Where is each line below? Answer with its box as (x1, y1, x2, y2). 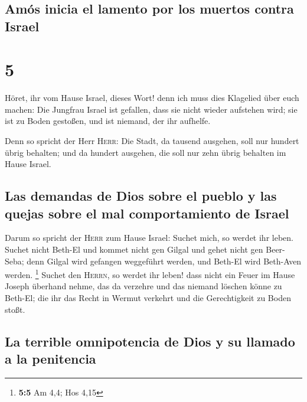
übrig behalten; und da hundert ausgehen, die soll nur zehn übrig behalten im (5, 146, 286, 158)
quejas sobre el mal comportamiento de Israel (5, 204, 289, 222)
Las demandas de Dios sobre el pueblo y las (5, 187, 277, 205)
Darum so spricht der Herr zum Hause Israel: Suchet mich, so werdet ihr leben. (5, 231, 293, 244)
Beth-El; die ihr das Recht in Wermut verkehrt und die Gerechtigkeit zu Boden (5, 292, 291, 304)
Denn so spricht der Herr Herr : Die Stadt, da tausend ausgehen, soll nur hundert (5, 135, 299, 147)
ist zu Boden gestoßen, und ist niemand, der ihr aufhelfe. (5, 115, 211, 127)
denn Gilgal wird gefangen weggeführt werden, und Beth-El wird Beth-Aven (27, 254, 302, 267)
